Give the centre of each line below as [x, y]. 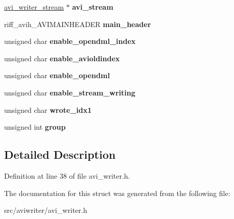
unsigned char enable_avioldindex [62, 58]
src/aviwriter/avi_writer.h [46, 210]
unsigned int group [35, 127]
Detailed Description [60, 154]
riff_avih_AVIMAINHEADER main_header [78, 24]
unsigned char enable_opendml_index [70, 41]
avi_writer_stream [34, 7]
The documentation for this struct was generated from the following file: [117, 193]
